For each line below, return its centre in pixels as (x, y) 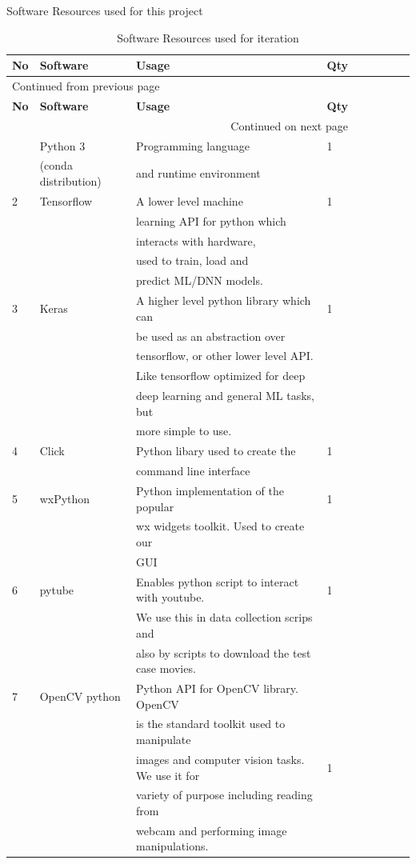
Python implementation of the (210, 490)
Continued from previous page (86, 86)
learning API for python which (211, 220)
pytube (57, 589)
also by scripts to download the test (224, 652)
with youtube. (170, 597)
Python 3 (62, 145)
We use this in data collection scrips (224, 617)
